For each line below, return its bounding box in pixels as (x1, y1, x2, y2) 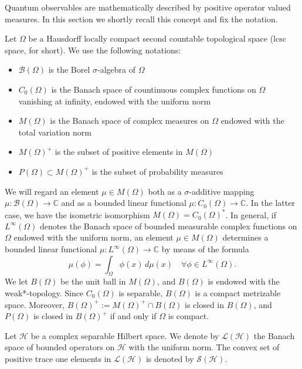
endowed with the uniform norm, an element (13, 231, 174, 243)
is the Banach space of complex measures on (50, 114, 209, 127)
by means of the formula (161, 243, 249, 255)
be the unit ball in (60, 275, 126, 287)
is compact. (168, 310, 209, 322)
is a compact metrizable (195, 286, 281, 299)
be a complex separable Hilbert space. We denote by (30, 329, 219, 341)
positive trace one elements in (5, 352, 111, 364)
